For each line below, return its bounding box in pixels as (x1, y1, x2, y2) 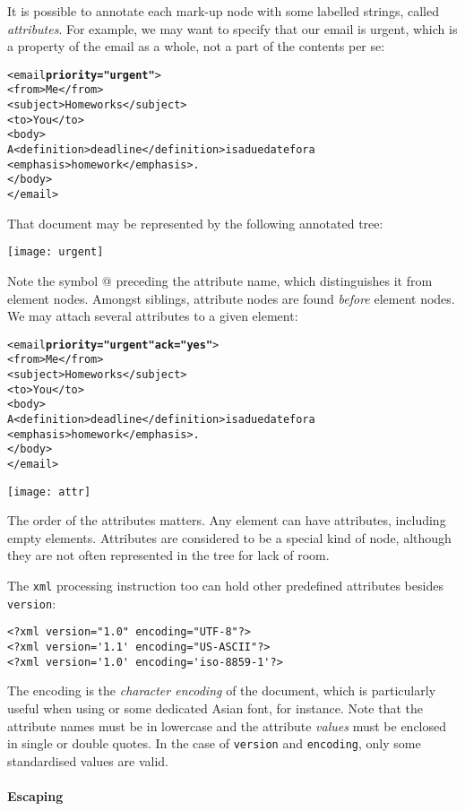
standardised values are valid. (7, 751, 168, 770)
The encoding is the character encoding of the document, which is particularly (7, 681, 436, 700)
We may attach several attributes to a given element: (7, 306, 298, 325)
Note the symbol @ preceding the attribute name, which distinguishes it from (7, 271, 433, 289)
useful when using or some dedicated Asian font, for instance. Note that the (7, 698, 424, 717)
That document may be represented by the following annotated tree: (7, 213, 383, 232)
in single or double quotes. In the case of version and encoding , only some (7, 734, 421, 753)
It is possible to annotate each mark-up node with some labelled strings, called (7, 2, 439, 20)
